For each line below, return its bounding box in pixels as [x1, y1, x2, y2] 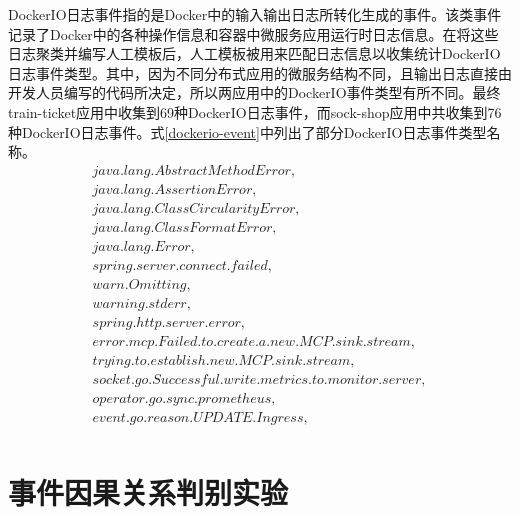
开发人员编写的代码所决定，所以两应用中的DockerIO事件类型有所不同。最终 [8, 82, 501, 103]
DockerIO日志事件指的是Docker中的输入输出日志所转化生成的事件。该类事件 [8, 4, 502, 24]
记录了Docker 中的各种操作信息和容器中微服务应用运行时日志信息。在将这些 [8, 23, 499, 44]
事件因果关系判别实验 [8, 472, 289, 513]
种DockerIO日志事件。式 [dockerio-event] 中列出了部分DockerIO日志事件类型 [8, 121, 487, 142]
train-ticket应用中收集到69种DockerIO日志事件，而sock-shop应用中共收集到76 [8, 101, 502, 122]
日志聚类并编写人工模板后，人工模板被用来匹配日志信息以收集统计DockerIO [8, 43, 501, 64]
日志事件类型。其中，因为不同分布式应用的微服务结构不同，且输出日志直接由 [8, 62, 512, 83]
